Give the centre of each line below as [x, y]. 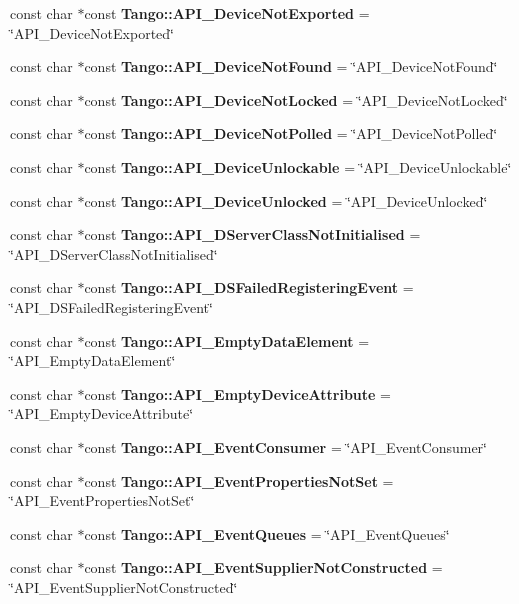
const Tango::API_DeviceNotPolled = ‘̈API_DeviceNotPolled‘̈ [291, 133]
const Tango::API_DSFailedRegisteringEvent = [249, 287]
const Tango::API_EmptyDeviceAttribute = [238, 393]
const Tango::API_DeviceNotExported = [227, 13]
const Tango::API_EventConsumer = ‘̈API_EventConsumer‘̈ [285, 446]
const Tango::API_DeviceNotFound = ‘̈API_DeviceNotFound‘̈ [291, 66]
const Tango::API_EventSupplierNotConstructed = [263, 567]
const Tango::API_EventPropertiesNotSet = [239, 480]
